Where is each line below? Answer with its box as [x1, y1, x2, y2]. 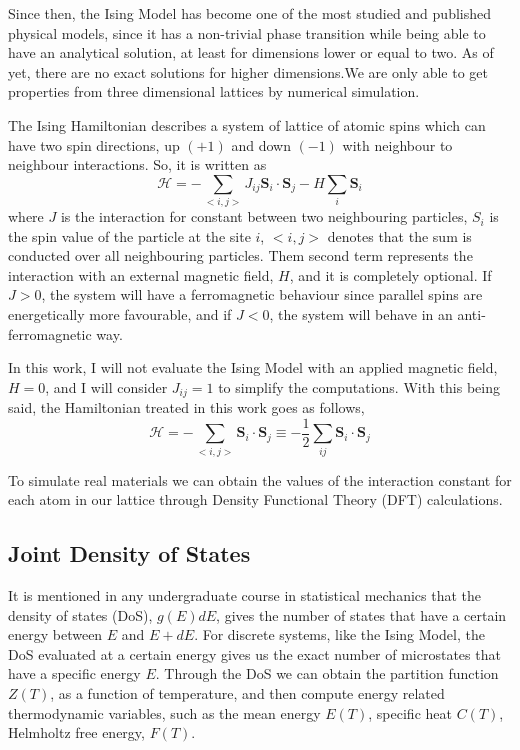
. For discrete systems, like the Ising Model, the [194, 624, 485, 645]
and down [231, 134, 291, 155]
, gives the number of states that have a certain [216, 604, 507, 625]
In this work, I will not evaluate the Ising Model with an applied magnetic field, [8, 357, 498, 378]
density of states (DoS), [8, 604, 153, 625]
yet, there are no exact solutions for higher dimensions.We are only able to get [8, 61, 488, 82]
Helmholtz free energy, [8, 722, 145, 743]
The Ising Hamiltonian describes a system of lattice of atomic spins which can [8, 114, 486, 135]
